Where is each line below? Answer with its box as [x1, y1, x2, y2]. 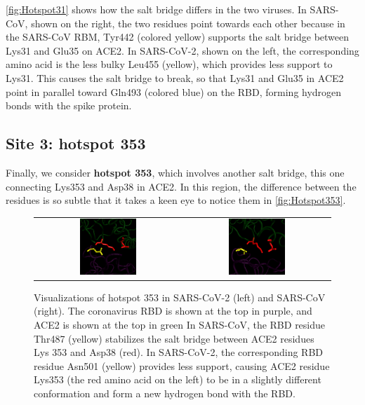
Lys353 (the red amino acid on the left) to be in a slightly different [34, 372, 321, 387]
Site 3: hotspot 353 [6, 132, 146, 154]
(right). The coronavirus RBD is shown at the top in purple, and [34, 303, 312, 318]
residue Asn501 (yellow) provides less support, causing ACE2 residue [34, 358, 330, 373]
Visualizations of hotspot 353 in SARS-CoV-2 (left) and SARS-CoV [34, 289, 326, 304]
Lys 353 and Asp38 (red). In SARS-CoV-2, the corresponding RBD [34, 345, 323, 359]
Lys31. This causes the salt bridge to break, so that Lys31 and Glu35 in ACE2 [6, 70, 344, 85]
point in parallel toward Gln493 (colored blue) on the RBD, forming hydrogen [6, 84, 342, 99]
